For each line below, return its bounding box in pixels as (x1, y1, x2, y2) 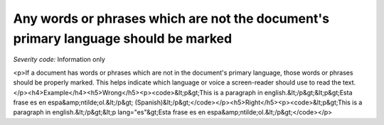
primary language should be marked (13, 31, 233, 46)
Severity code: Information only (13, 55, 106, 64)
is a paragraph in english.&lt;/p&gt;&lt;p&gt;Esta (213, 88, 353, 97)
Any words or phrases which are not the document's (13, 11, 330, 26)
